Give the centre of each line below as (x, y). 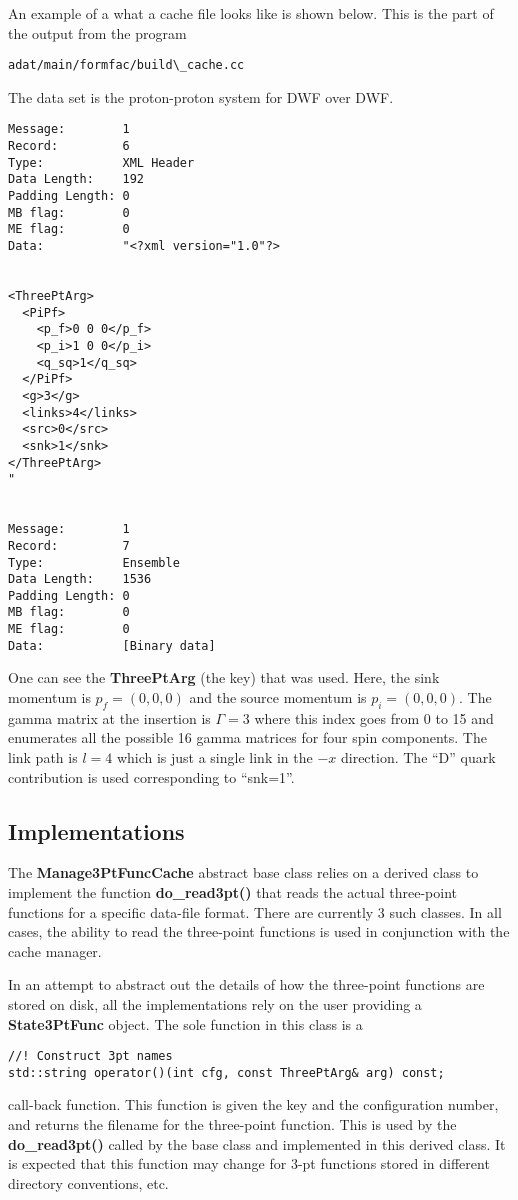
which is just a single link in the (214, 757)
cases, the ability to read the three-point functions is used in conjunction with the (259, 931)
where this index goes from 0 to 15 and (374, 717)
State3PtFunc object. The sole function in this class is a (185, 1023)
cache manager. (55, 950)
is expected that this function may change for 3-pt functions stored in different (249, 1163)
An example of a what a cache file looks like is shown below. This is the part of (251, 13)
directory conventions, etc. (88, 1182)
